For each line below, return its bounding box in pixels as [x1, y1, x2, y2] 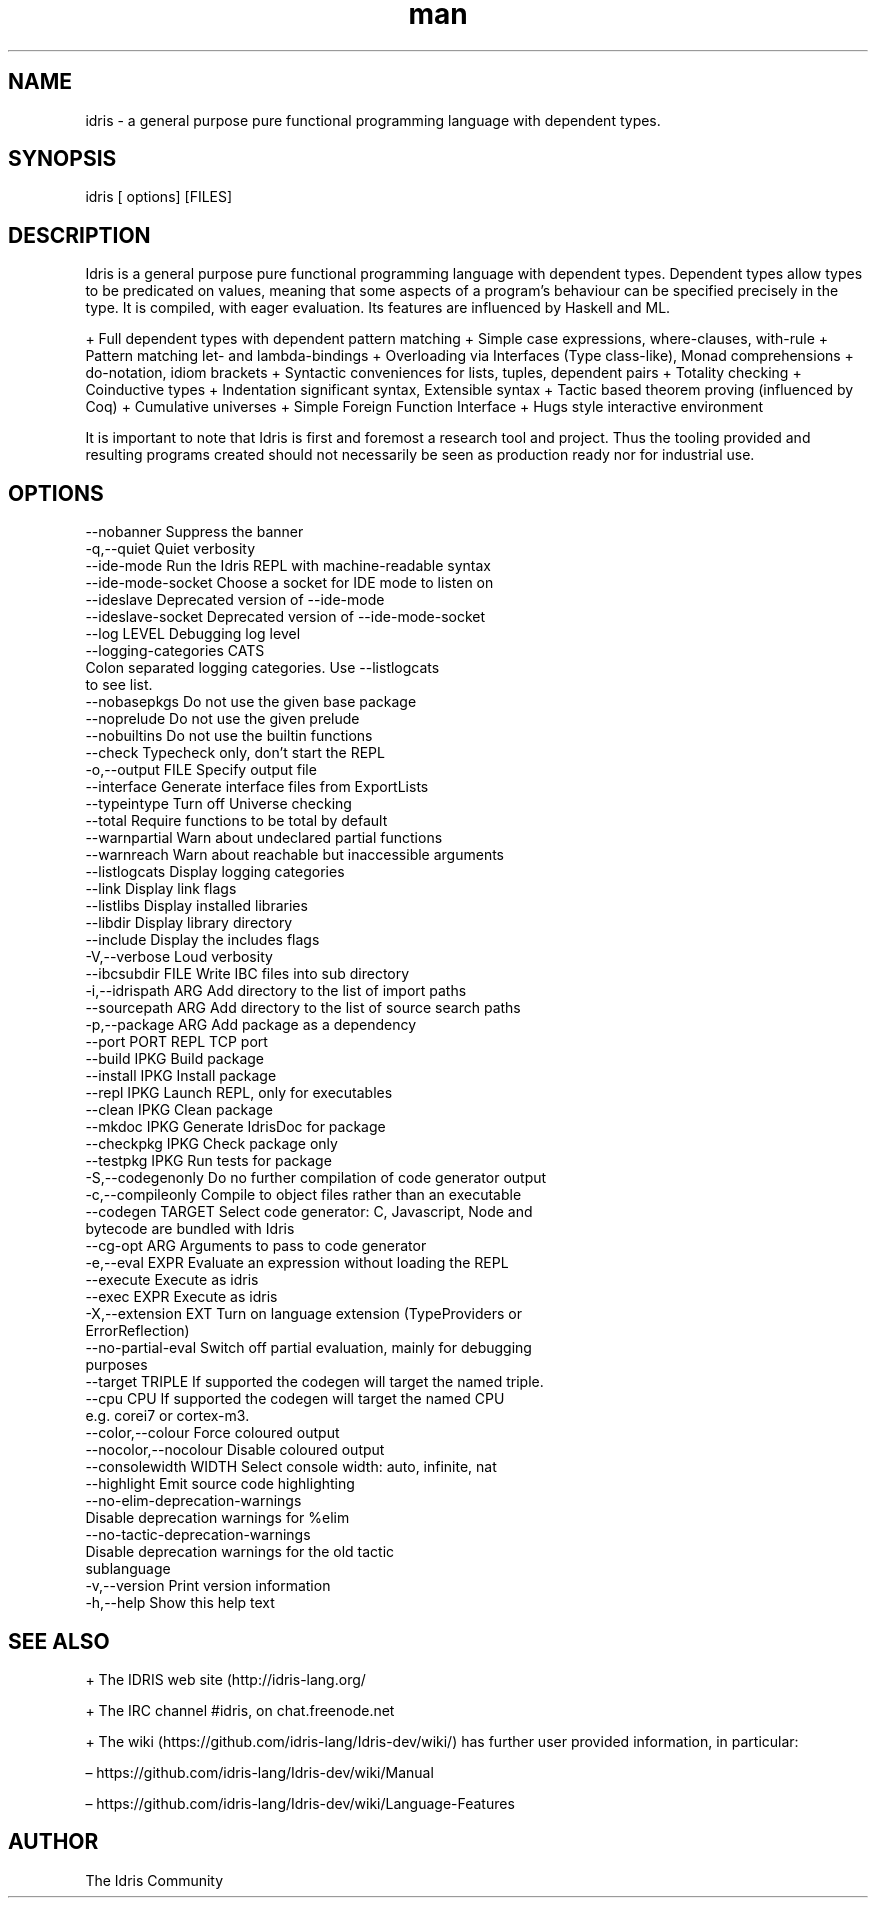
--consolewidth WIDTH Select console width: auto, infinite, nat [85, 1458, 497, 1476]
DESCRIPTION [8, 222, 151, 248]
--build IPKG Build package [85, 1050, 265, 1068]
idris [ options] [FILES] [85, 188, 233, 206]
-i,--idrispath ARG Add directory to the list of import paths [85, 982, 467, 1000]
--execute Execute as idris [85, 1271, 259, 1289]
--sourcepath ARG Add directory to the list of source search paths [85, 999, 521, 1017]
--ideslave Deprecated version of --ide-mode [85, 591, 385, 609]
